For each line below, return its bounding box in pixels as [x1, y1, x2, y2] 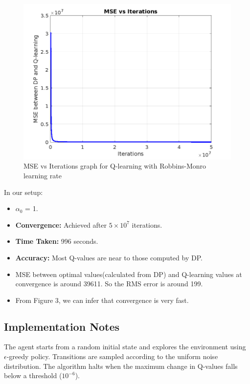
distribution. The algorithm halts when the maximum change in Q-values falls [4, 361, 238, 371]
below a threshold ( [4, 370, 62, 381]
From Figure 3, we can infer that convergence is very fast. [15, 295, 189, 305]
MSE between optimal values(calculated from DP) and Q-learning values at [15, 269, 242, 279]
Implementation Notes [4, 319, 120, 334]
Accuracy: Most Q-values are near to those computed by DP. [15, 252, 203, 262]
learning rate [23, 170, 62, 180]
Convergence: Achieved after [15, 219, 107, 230]
